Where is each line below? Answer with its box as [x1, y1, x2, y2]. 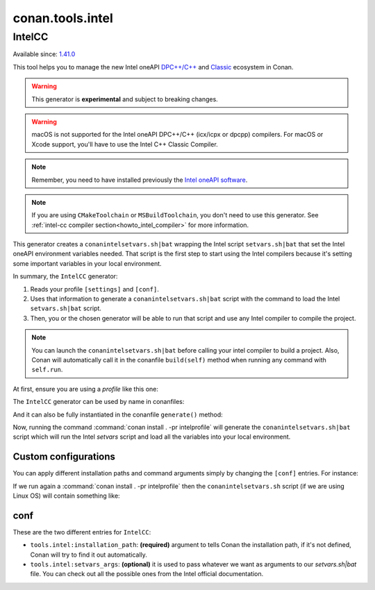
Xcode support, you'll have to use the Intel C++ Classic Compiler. [31, 140, 218, 149]
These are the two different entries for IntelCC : [12, 528, 151, 536]
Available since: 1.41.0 [12, 50, 76, 58]
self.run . [31, 365, 63, 374]
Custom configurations [12, 451, 116, 463]
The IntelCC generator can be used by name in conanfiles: [12, 398, 185, 406]
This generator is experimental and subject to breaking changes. [31, 94, 218, 103]
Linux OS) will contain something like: [12, 491, 121, 500]
